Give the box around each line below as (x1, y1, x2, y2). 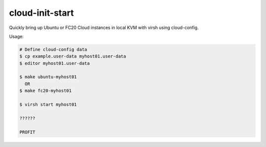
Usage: (9, 33, 24, 39)
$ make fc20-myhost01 (19, 88, 72, 93)
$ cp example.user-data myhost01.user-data (19, 54, 127, 59)
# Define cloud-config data (19, 47, 87, 52)
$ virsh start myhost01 (19, 102, 77, 108)
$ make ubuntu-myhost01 (19, 74, 77, 80)
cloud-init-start (9, 7, 74, 18)
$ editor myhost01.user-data (19, 60, 90, 66)
